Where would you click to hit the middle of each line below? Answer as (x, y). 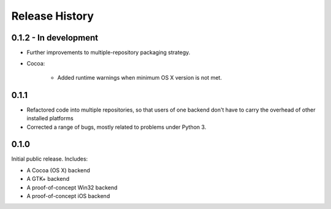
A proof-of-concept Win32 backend (72, 188)
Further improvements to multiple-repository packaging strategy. (108, 53)
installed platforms (50, 118)
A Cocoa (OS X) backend (58, 170)
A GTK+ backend (48, 179)
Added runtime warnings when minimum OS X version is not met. (139, 77)
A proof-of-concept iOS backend (68, 196)
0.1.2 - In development (55, 38)
